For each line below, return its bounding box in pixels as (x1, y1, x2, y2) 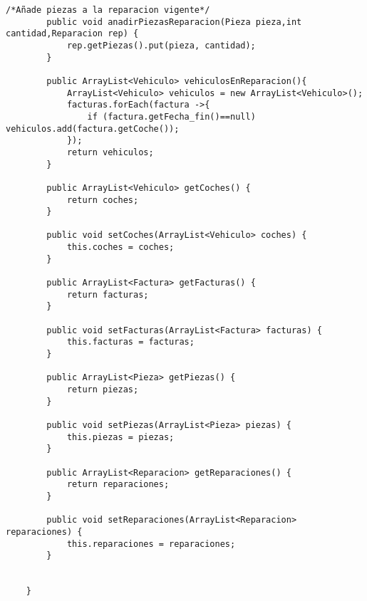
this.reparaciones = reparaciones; (66, 538, 236, 549)
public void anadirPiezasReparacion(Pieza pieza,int (46, 16, 302, 27)
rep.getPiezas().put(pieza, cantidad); (66, 40, 256, 51)
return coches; (66, 194, 139, 205)
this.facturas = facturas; (66, 337, 195, 347)
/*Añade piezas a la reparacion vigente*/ (6, 5, 210, 15)
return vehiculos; (66, 147, 154, 157)
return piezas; (66, 385, 139, 394)
